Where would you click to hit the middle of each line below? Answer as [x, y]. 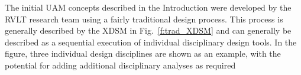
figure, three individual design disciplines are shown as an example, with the [143, 53]
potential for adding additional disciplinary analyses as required [120, 65]
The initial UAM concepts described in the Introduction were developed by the [148, 7]
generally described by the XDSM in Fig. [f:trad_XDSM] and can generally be [148, 30]
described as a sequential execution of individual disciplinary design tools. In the [151, 42]
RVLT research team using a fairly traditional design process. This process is [144, 19]
